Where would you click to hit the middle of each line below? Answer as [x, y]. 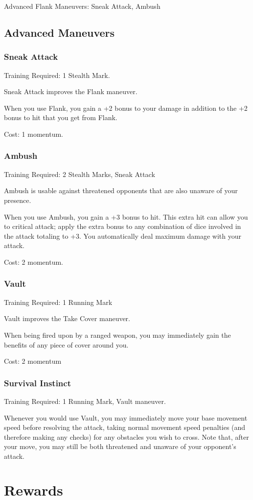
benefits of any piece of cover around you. [66, 344]
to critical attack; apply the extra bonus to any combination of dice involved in [123, 226]
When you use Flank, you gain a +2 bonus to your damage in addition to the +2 [126, 108]
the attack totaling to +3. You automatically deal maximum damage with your [123, 236]
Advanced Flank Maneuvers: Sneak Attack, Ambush [82, 6]
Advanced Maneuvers [59, 32]
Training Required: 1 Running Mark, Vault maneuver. [85, 401]
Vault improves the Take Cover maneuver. [67, 318]
